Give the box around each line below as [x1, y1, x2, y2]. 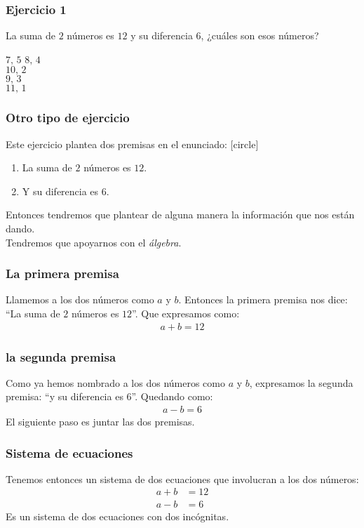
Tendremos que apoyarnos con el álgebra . [6, 235, 182, 249]
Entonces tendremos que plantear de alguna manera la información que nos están [6, 207, 355, 222]
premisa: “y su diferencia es [6, 389, 123, 404]
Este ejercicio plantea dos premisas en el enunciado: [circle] [6, 136, 259, 151]
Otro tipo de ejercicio [6, 109, 130, 126]
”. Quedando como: [131, 389, 213, 404]
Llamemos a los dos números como [6, 292, 154, 307]
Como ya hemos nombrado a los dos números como [6, 375, 225, 390]
